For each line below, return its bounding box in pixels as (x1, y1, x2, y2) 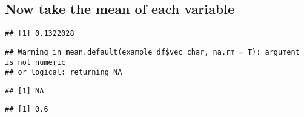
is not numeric (5, 58, 66, 67)
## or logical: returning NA (5, 68, 122, 77)
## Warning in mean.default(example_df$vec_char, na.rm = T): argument (5, 47, 300, 56)
